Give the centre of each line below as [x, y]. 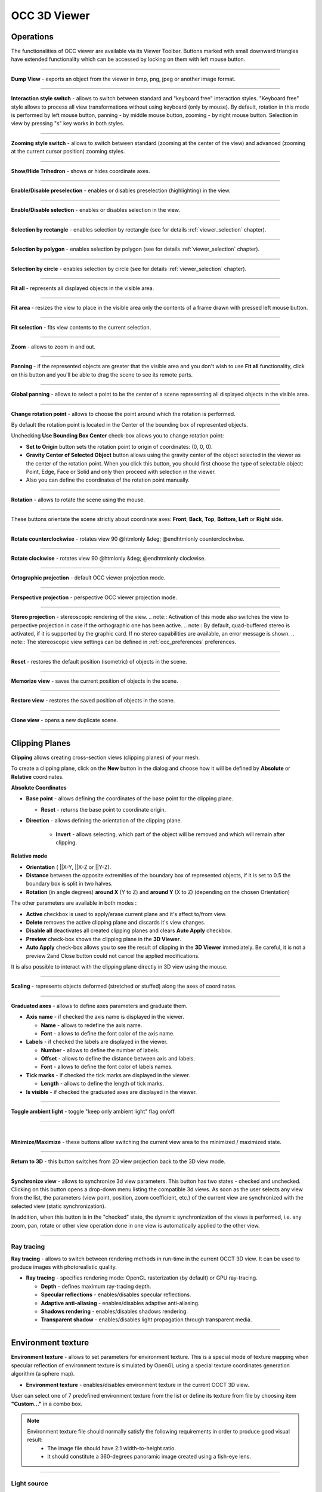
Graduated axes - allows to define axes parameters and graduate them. [99, 1006]
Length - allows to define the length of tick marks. [103, 1084]
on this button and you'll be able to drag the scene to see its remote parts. [102, 374]
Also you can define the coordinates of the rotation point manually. [108, 480]
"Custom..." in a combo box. [47, 1404]
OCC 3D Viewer [50, 16]
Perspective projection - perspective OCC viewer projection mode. [94, 597]
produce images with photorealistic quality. [64, 1267]
